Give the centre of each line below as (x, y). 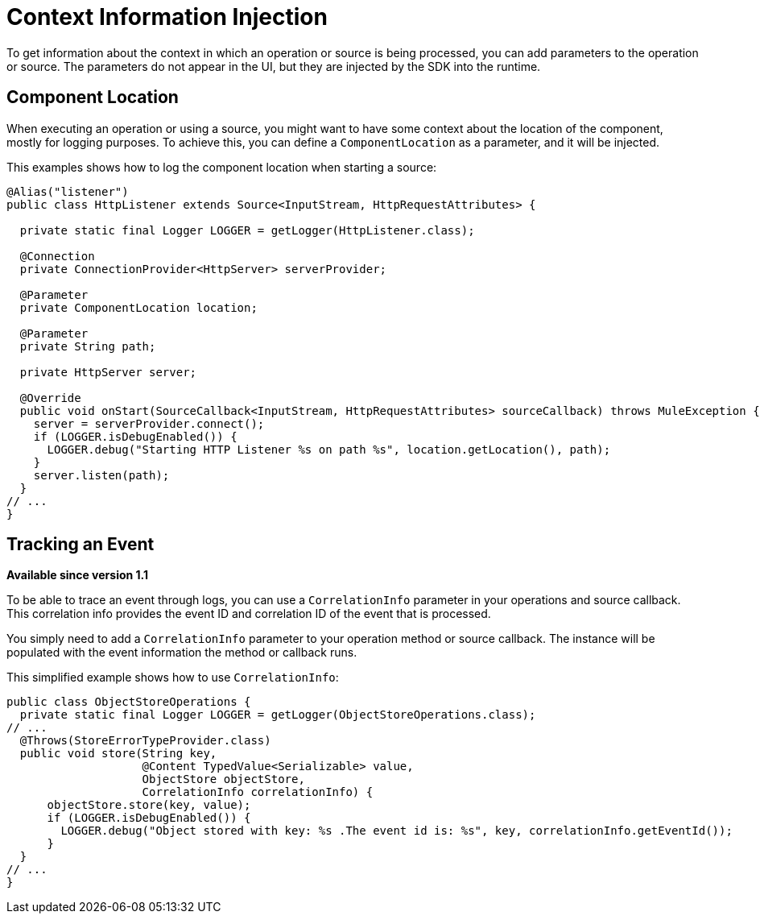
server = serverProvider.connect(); (149, 423)
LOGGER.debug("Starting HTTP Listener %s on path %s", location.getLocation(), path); (329, 449)
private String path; (88, 346)
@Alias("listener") (68, 191)
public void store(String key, (118, 754)
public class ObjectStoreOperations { (129, 702)
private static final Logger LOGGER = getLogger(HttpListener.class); (247, 230)
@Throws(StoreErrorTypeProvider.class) (145, 741)
